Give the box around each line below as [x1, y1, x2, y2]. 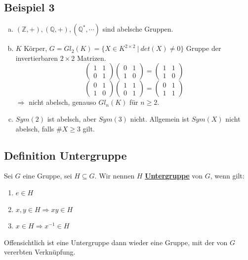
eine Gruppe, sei [23, 171, 72, 181]
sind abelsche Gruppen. [102, 24, 173, 34]
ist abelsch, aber [47, 113, 97, 124]
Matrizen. [77, 52, 106, 63]
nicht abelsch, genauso [29, 97, 96, 107]
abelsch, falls [15, 123, 54, 133]
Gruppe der [186, 43, 221, 53]
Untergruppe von [145, 171, 203, 181]
